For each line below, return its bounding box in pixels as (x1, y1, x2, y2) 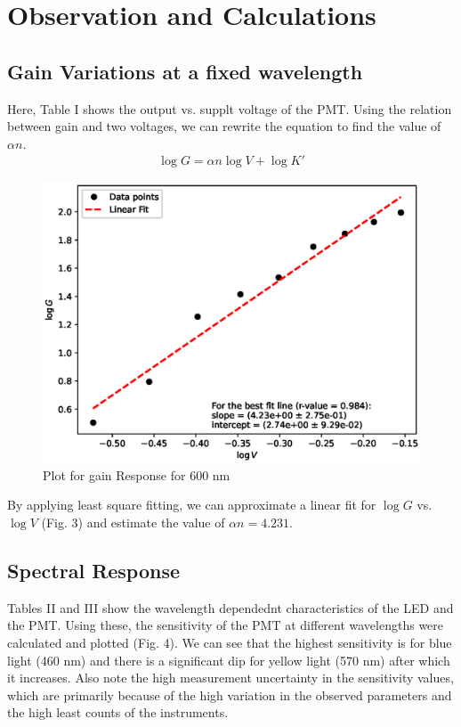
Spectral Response (7, 557, 181, 584)
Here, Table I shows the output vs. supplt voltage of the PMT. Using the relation (7, 99, 452, 118)
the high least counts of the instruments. (7, 703, 229, 722)
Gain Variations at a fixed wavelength (7, 57, 363, 85)
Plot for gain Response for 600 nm (43, 465, 230, 484)
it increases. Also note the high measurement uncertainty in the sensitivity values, (7, 668, 454, 687)
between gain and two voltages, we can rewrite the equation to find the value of (7, 117, 441, 135)
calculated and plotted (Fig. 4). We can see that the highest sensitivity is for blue (7, 633, 452, 652)
